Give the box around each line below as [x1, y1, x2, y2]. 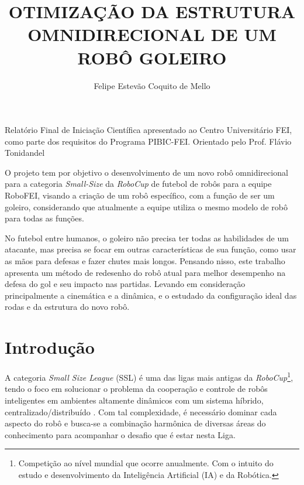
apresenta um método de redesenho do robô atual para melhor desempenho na [5, 266, 286, 278]
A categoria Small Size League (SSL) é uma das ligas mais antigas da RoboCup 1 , [5, 370, 293, 383]
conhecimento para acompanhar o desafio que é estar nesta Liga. [5, 428, 236, 440]
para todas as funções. [5, 212, 84, 224]
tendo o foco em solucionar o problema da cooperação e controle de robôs [5, 382, 268, 395]
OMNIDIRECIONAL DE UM [27, 22, 277, 46]
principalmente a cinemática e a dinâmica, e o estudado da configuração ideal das [5, 289, 297, 301]
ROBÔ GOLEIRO [77, 45, 227, 69]
